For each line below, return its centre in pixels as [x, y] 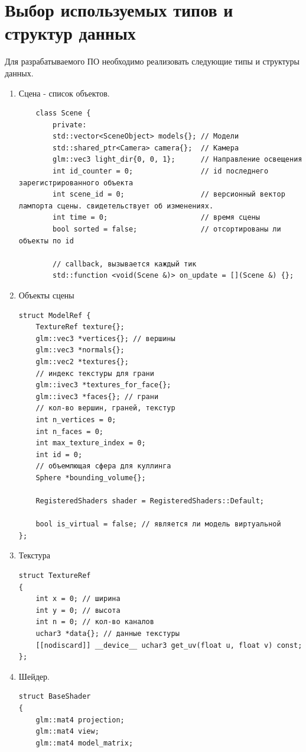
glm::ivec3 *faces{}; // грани [97, 396]
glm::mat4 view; [67, 732]
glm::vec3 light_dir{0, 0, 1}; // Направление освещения [178, 160]
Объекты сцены [46, 295]
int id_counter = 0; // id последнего [161, 171]
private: [70, 125]
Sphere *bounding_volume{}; [91, 478]
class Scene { [63, 113]
